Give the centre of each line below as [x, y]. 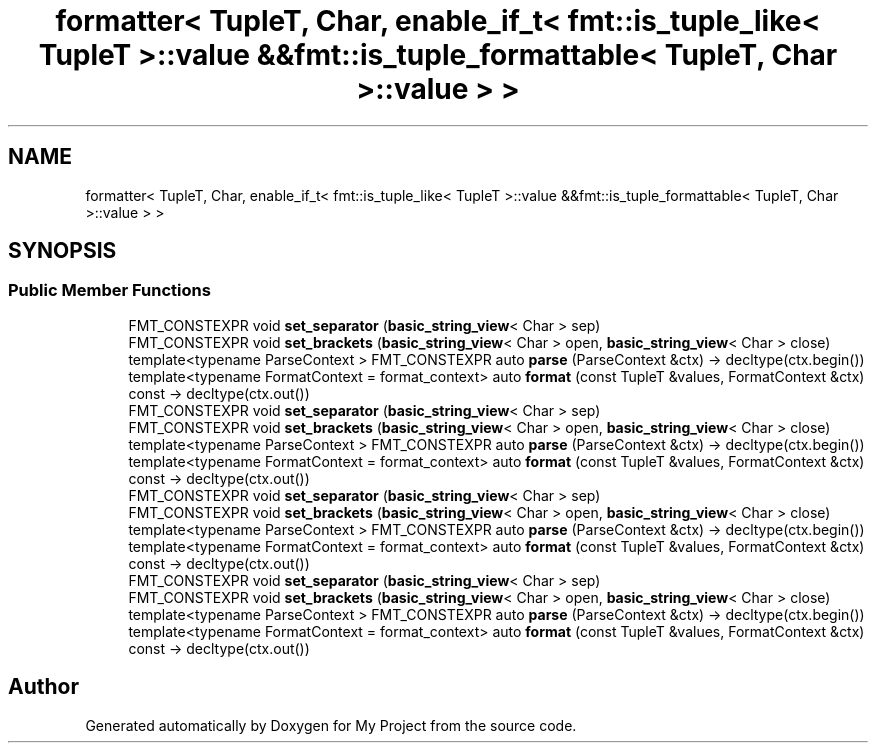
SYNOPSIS [62, 251]
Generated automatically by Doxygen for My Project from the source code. [331, 725]
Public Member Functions [109, 290]
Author [43, 687]
